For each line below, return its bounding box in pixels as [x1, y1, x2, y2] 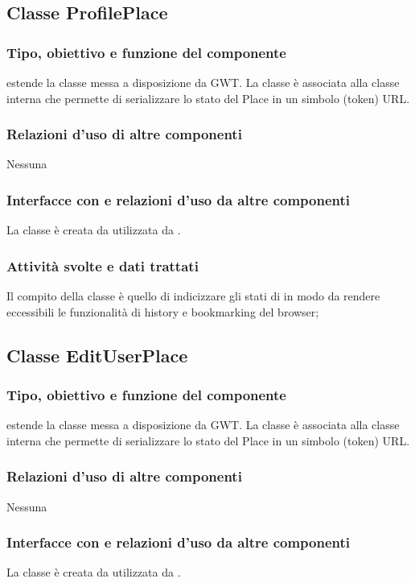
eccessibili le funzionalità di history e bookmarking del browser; [6, 303, 319, 320]
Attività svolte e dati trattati [6, 255, 199, 275]
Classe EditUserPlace [6, 342, 188, 367]
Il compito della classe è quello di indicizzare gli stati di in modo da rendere [6, 287, 380, 304]
